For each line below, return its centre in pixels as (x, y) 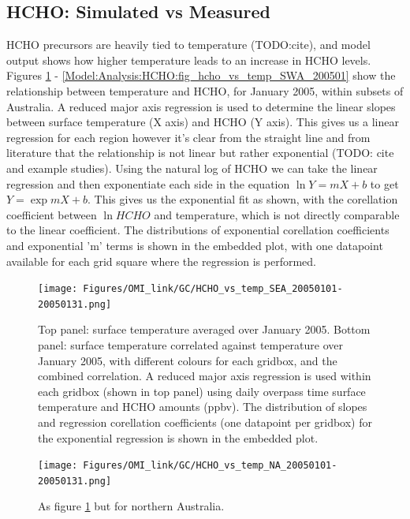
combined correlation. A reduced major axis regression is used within (205, 376)
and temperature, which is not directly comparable (277, 214)
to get (384, 183)
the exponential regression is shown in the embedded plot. (178, 437)
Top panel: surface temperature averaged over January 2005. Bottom (204, 329)
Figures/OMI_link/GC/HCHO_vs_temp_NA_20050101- (210, 466)
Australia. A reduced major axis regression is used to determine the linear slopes (201, 106)
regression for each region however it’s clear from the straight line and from (188, 137)
